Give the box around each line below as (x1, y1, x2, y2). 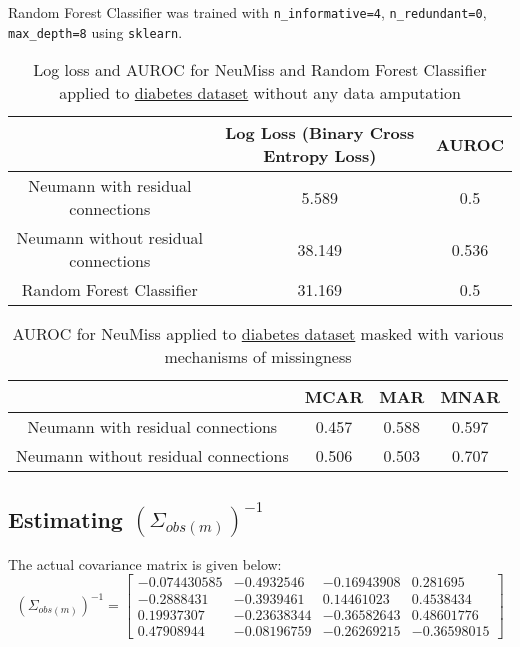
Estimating (8, 503, 123, 534)
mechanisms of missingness (164, 345, 352, 369)
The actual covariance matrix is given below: (8, 553, 282, 574)
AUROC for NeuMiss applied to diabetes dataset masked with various (12, 322, 504, 346)
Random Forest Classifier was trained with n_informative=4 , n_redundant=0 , (8, 2, 487, 22)
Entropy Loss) (263, 144, 377, 168)
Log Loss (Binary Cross (225, 121, 415, 145)
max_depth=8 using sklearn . (8, 21, 183, 42)
